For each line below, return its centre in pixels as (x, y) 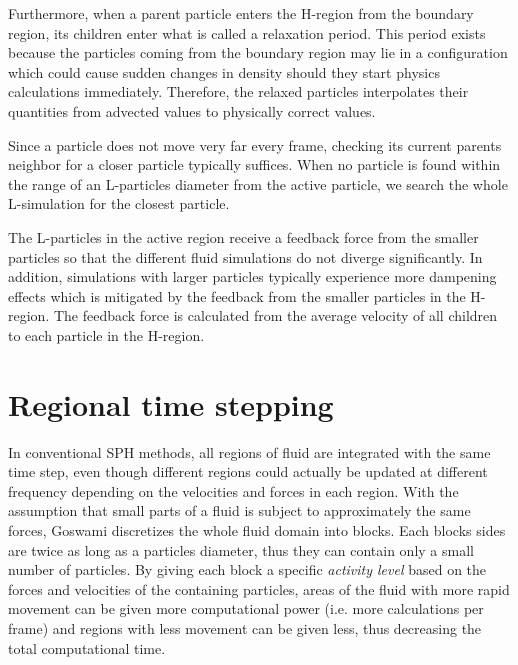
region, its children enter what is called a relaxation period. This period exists (247, 32)
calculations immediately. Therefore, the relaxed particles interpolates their (238, 91)
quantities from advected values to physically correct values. (192, 110)
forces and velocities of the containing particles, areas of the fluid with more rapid (259, 588)
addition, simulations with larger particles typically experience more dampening (252, 276)
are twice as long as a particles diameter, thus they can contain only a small (241, 549)
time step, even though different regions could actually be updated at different (248, 471)
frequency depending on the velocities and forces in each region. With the (233, 490)
